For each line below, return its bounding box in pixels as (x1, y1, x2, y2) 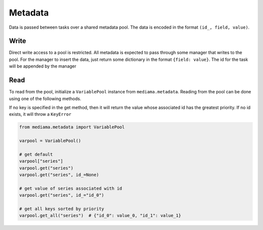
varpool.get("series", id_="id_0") (19, 193, 104, 198)
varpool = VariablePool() (19, 138, 81, 143)
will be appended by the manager (9, 63, 76, 69)
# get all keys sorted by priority (19, 206, 104, 212)
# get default (19, 151, 53, 157)
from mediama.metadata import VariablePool (19, 124, 125, 130)
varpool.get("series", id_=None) (19, 172, 99, 177)
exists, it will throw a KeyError (9, 111, 72, 117)
